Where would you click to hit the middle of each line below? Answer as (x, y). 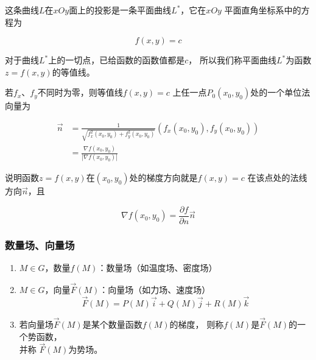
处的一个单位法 (280, 92)
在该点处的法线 (277, 178)
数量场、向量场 (40, 245)
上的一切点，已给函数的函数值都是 (117, 60)
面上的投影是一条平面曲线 (120, 10)
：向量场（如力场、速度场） (155, 290)
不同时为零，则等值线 (80, 92)
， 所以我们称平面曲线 (232, 60)
